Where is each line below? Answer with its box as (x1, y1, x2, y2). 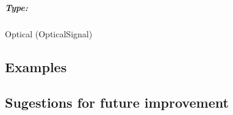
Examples (5, 57, 67, 76)
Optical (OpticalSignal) (5, 27, 93, 40)
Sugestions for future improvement (5, 93, 229, 112)
